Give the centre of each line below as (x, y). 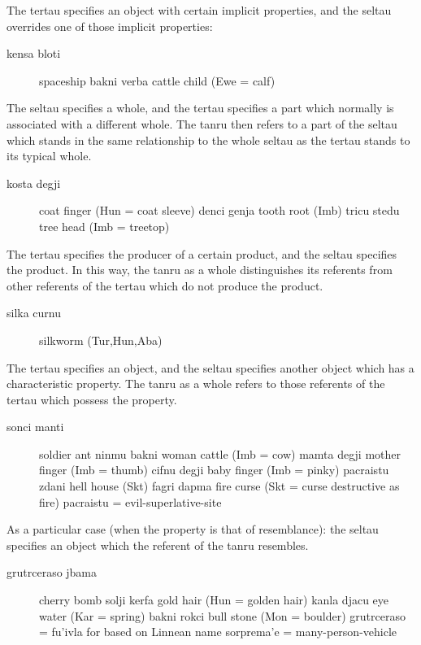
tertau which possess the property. (92, 399)
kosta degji (34, 183)
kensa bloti (34, 53)
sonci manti (35, 427)
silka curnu (34, 313)
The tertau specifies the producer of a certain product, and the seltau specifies (202, 253)
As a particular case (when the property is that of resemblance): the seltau (193, 529)
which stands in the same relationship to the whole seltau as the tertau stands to (208, 139)
